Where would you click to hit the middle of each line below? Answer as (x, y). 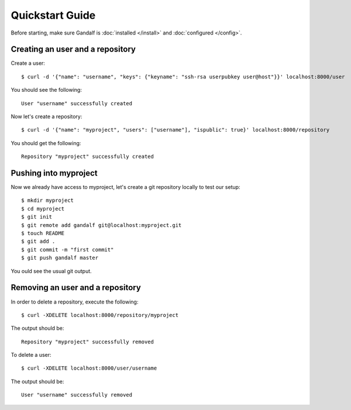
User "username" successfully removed (77, 395)
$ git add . (38, 242)
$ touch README (43, 233)
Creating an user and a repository (73, 49)
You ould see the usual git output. (51, 271)
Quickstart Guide (53, 15)
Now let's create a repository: (47, 116)
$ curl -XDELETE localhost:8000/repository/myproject (100, 315)
